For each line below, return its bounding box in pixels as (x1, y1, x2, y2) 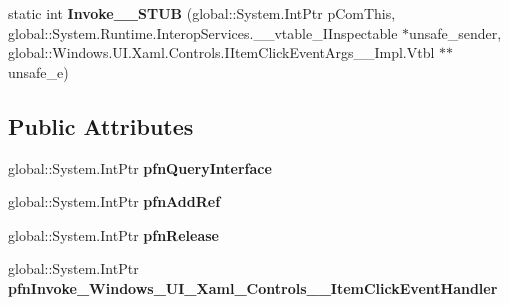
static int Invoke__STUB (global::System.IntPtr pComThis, (8, 3, 396, 23)
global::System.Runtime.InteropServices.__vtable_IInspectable (8, 22, 398, 43)
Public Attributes (8, 110, 194, 141)
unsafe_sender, (409, 22, 502, 43)
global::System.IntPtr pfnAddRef (8, 191, 221, 212)
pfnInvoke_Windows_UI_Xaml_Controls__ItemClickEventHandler (8, 277, 498, 298)
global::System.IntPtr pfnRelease (8, 224, 219, 245)
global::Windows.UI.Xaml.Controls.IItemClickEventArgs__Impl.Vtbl (8, 42, 435, 63)
